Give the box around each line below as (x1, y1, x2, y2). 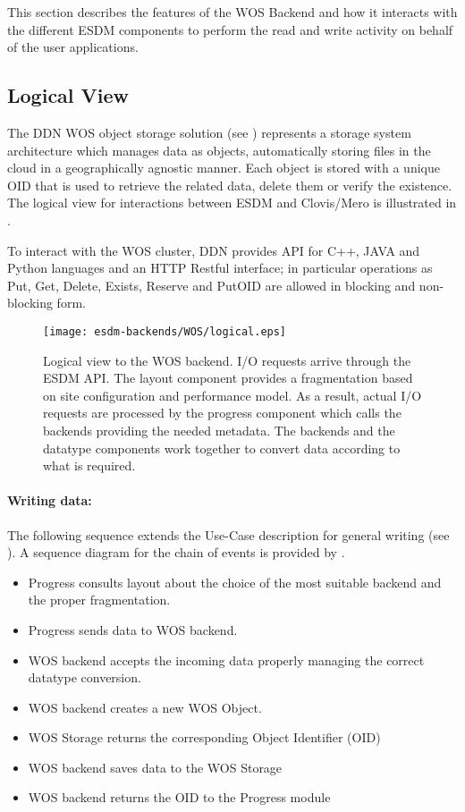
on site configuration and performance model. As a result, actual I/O (43, 385, 422, 404)
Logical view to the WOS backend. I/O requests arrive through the (43, 351, 411, 369)
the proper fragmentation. (28, 590, 171, 609)
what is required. (43, 456, 136, 475)
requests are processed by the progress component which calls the (43, 403, 402, 422)
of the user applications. (7, 38, 139, 56)
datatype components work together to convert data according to (43, 438, 401, 457)
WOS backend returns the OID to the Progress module (28, 788, 331, 807)
